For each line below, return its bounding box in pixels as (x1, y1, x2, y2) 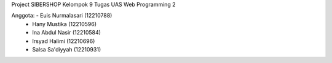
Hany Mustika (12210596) (32, 20, 97, 27)
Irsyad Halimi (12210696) (32, 37, 95, 45)
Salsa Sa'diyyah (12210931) (32, 45, 101, 53)
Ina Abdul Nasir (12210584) (32, 29, 101, 36)
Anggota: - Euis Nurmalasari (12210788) (11, 12, 113, 19)
